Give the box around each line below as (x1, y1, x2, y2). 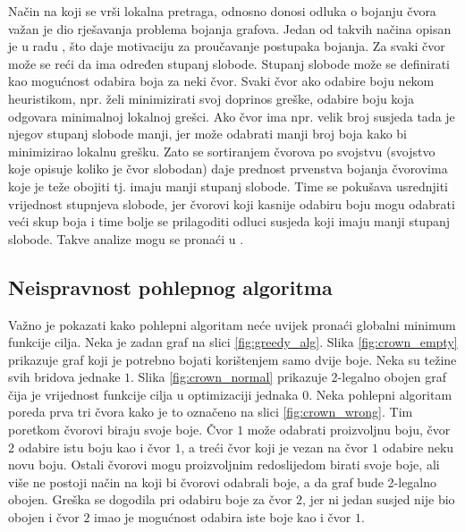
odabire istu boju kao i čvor (18, 437, 171, 456)
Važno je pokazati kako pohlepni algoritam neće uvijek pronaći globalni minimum (8, 315, 456, 334)
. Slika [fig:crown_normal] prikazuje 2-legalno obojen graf (131, 367, 446, 386)
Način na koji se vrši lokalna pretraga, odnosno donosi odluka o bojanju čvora (8, 2, 436, 20)
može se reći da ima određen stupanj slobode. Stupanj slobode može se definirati (8, 54, 451, 72)
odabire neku (382, 437, 454, 456)
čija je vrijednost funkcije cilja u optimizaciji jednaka (8, 384, 299, 403)
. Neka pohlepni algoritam (309, 384, 452, 403)
